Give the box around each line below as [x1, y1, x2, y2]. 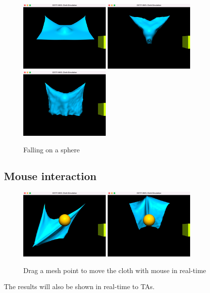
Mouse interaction [4, 168, 97, 183]
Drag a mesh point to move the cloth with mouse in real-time [23, 265, 206, 275]
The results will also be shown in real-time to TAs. [4, 281, 155, 292]
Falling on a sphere [23, 144, 80, 154]
